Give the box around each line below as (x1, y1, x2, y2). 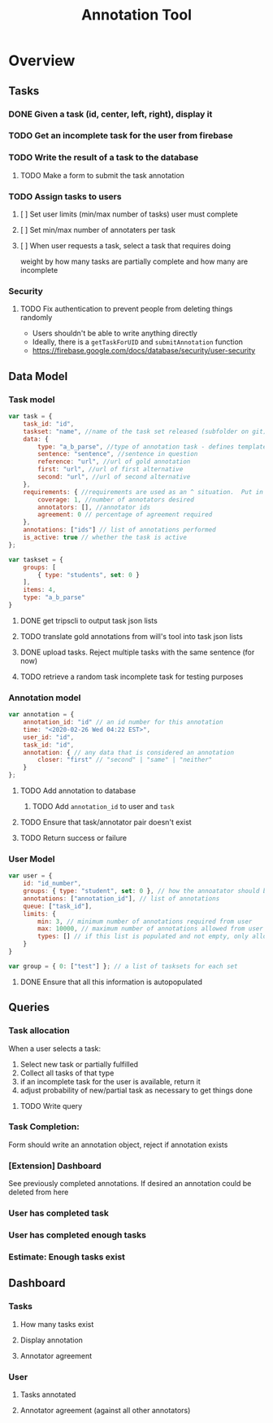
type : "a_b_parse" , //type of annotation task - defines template (37, 442, 267, 451)
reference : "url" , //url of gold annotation (37, 458, 191, 466)
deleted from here (8, 1187, 69, 1198)
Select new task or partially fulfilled (19, 1059, 139, 1069)
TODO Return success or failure (19, 833, 128, 843)
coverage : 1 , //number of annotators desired (37, 495, 195, 504)
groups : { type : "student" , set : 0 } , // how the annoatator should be (23, 887, 271, 895)
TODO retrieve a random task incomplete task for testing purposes (19, 672, 244, 681)
